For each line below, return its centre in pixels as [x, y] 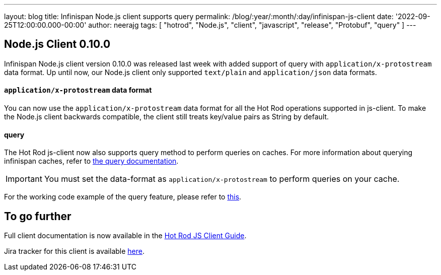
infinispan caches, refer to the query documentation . [91, 161]
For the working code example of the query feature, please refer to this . [123, 197]
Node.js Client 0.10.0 [57, 44]
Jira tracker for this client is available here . [75, 251]
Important [24, 179]
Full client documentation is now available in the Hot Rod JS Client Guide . [125, 236]
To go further [38, 216]
